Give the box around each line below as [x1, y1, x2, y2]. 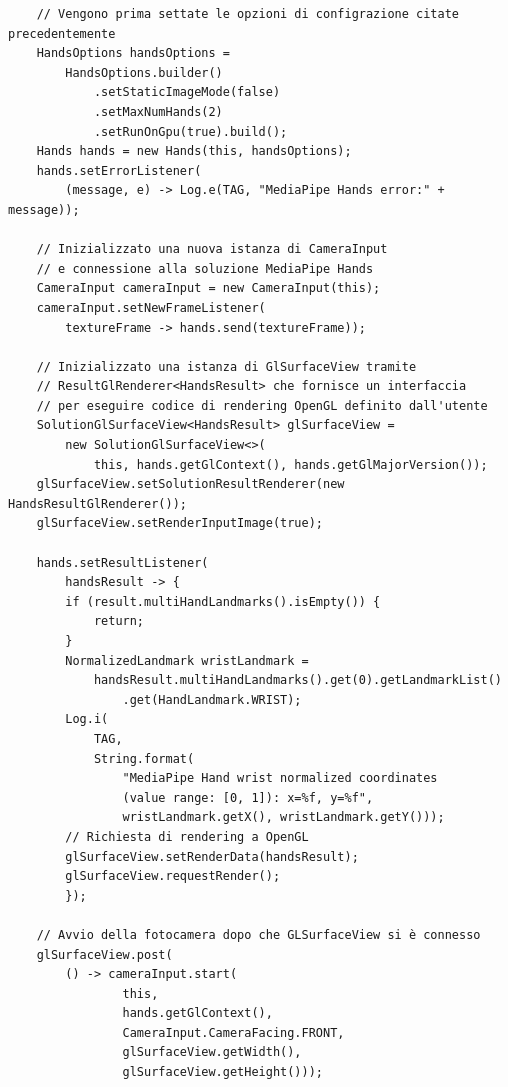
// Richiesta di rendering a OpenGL [65, 829, 309, 844]
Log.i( [65, 712, 109, 727]
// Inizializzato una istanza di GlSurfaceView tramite [36, 359, 417, 374]
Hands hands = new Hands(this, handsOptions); [36, 144, 352, 159]
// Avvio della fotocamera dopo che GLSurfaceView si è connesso [36, 927, 481, 942]
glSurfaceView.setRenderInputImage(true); [36, 516, 323, 531]
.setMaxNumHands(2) [93, 104, 223, 119]
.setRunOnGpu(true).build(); [93, 124, 288, 139]
